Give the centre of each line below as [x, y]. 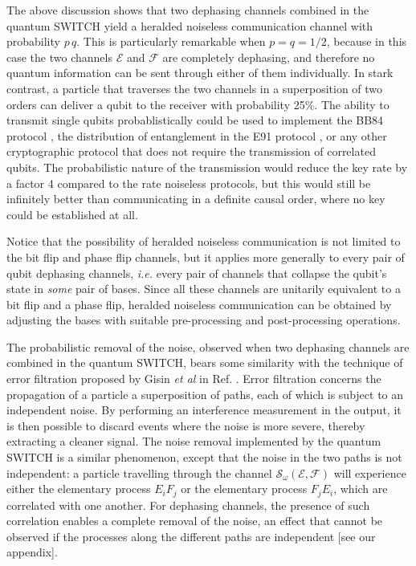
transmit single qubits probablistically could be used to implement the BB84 [195, 120]
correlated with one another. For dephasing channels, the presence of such [188, 505]
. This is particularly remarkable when [171, 41]
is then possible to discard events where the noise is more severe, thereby [186, 425]
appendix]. [32, 552]
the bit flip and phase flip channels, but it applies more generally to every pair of [206, 257]
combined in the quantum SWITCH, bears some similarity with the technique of [205, 362]
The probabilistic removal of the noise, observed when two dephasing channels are [208, 346]
